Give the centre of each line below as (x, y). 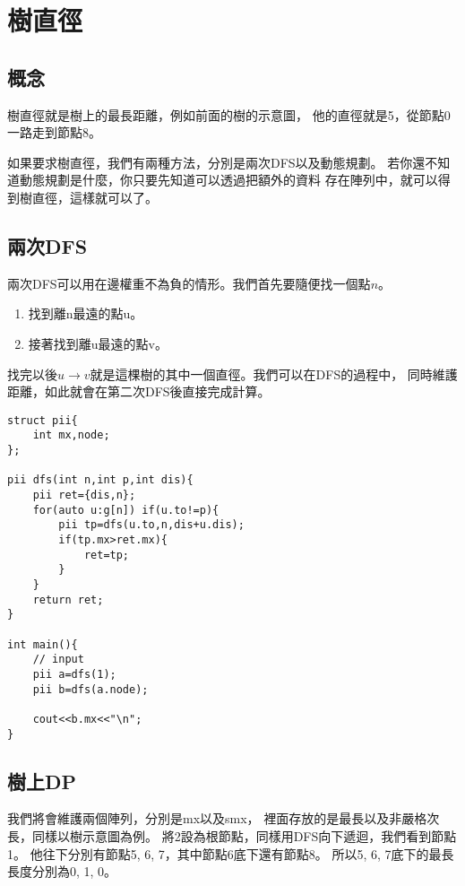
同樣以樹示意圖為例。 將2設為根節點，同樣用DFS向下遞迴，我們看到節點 (244, 835)
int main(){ (43, 644)
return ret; (68, 599)
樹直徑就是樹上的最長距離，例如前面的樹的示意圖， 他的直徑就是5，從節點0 (229, 114)
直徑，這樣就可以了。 (95, 197)
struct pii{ (43, 420)
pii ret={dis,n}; (84, 495)
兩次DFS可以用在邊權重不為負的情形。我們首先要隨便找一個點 (189, 283)
